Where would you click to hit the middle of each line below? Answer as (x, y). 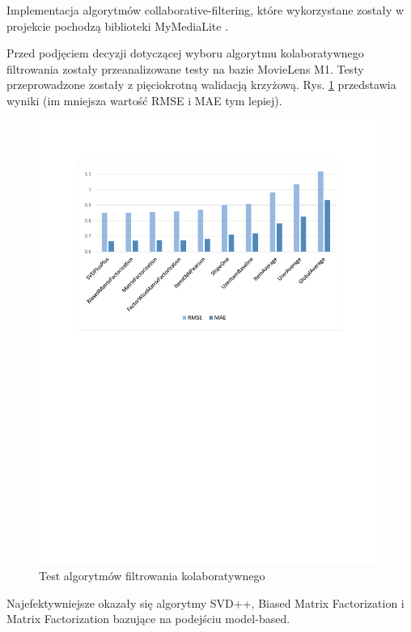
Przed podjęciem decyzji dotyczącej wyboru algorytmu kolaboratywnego (185, 53)
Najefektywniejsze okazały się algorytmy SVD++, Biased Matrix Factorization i (205, 602)
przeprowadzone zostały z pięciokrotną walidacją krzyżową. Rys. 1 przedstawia (201, 85)
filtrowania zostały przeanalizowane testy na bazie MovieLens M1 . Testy (185, 68)
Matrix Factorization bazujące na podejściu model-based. (148, 619)
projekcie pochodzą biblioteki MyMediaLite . (118, 25)
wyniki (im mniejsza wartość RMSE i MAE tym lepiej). (144, 100)
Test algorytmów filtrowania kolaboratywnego (152, 576)
